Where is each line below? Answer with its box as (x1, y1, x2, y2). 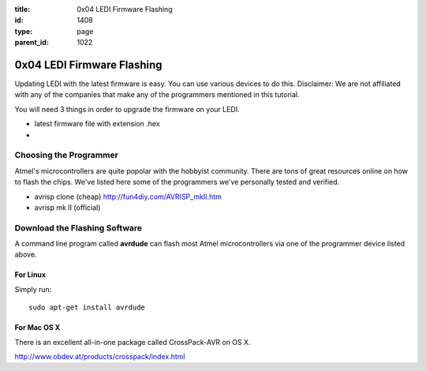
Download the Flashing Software (14, 222, 142, 233)
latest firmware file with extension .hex (34, 119, 161, 129)
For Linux (14, 270, 47, 279)
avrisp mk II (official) (34, 202, 101, 212)
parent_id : (14, 38, 49, 47)
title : (14, 5, 31, 13)
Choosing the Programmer (14, 150, 118, 161)
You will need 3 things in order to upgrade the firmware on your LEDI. (14, 104, 240, 114)
